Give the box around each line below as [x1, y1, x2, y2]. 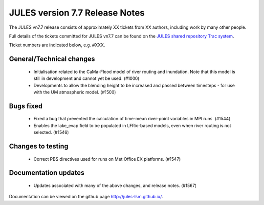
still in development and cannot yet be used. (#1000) [33, 75, 140, 81]
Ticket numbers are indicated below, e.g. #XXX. [9, 42, 105, 48]
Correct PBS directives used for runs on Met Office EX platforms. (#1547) [33, 156, 181, 162]
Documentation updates [9, 168, 85, 177]
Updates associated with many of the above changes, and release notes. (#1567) [33, 183, 197, 188]
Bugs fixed [9, 102, 43, 110]
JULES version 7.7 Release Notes [9, 7, 145, 18]
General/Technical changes [9, 55, 95, 63]
